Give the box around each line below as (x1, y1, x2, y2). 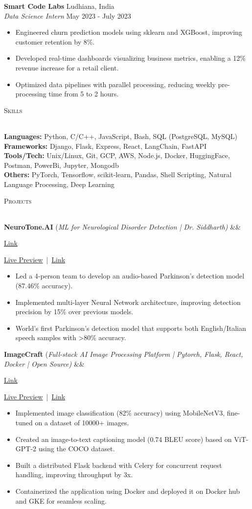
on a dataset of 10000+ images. (35, 417, 129, 427)
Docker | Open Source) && (4, 358, 85, 369)
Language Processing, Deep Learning (4, 179, 115, 189)
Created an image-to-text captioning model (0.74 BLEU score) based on (15, 434, 232, 444)
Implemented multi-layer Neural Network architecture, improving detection (15, 297, 241, 307)
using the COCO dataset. (38, 443, 115, 454)
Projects (4, 195, 32, 206)
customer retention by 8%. (15, 36, 95, 46)
